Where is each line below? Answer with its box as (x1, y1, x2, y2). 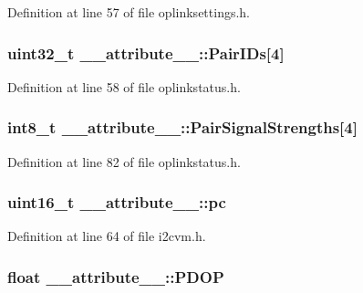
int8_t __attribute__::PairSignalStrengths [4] (7, 116, 358, 139)
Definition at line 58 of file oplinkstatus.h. (7, 77, 241, 96)
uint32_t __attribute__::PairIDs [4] (7, 41, 285, 64)
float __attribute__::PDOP (7, 265, 224, 288)
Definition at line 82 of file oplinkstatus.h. (7, 152, 241, 171)
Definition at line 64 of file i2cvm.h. (7, 226, 206, 246)
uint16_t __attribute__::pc (7, 191, 226, 214)
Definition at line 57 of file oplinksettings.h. (7, 3, 250, 21)
